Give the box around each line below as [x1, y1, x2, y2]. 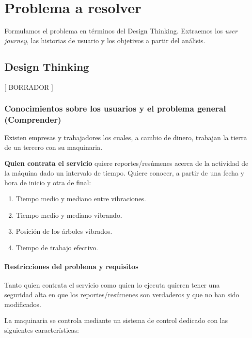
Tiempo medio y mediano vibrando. [16, 209, 122, 220]
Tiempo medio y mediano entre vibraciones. [16, 193, 146, 204]
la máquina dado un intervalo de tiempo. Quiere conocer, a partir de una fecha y [4, 168, 244, 178]
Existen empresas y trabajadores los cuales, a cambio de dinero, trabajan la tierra [4, 132, 247, 143]
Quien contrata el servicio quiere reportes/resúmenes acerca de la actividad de [4, 158, 249, 168]
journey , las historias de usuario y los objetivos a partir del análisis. [4, 35, 205, 45]
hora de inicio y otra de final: [4, 177, 91, 187]
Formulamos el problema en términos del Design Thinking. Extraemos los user [4, 26, 237, 36]
